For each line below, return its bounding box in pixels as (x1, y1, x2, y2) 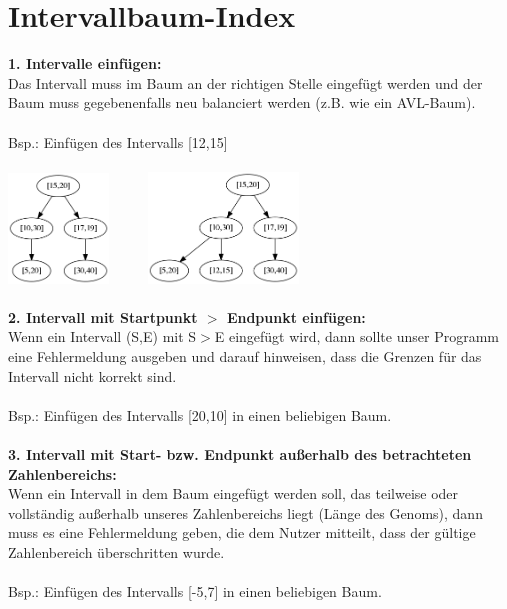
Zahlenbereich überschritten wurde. (8, 541, 225, 562)
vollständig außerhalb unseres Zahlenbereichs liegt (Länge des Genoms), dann (8, 502, 483, 523)
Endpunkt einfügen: (226, 306, 366, 327)
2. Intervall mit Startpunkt (8, 306, 198, 327)
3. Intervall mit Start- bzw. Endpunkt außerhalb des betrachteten (8, 443, 472, 464)
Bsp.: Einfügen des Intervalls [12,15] (8, 131, 228, 152)
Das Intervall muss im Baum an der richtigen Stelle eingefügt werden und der (8, 72, 483, 93)
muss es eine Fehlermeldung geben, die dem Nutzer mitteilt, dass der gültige (8, 522, 476, 543)
